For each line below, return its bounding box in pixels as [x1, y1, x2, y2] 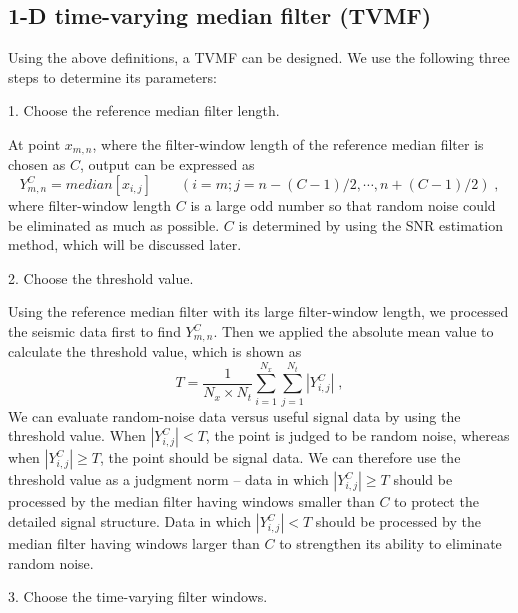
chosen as [8, 154, 66, 175]
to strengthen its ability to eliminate [279, 533, 502, 553]
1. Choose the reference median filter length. [8, 100, 280, 121]
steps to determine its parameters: [8, 66, 217, 87]
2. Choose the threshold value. [8, 267, 194, 288]
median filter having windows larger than [8, 533, 260, 553]
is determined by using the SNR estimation [238, 214, 503, 235]
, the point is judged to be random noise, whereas [205, 425, 510, 446]
